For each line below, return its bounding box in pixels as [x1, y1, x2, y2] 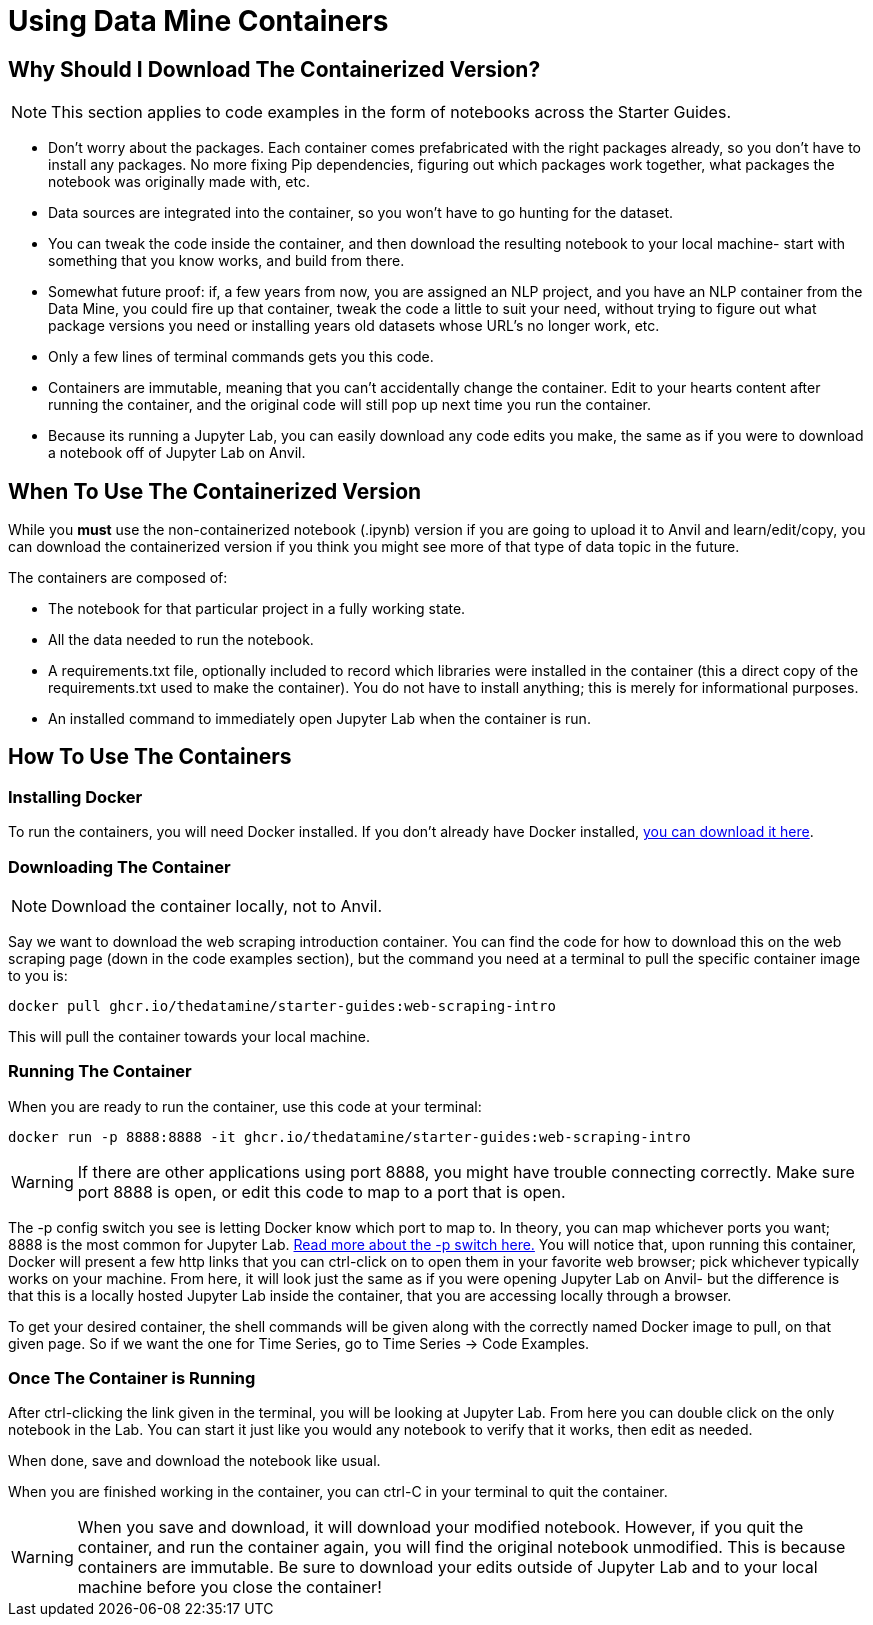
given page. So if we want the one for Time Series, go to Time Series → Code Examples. [8, 1334, 590, 1352]
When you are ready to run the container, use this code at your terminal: [8, 1097, 482, 1115]
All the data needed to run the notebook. [48, 631, 314, 649]
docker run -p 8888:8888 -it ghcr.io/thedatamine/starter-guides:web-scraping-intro [8, 1128, 691, 1145]
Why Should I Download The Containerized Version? [8, 56, 541, 82]
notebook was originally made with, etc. [48, 173, 310, 191]
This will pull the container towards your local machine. [8, 1027, 371, 1045]
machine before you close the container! [77, 1577, 382, 1598]
